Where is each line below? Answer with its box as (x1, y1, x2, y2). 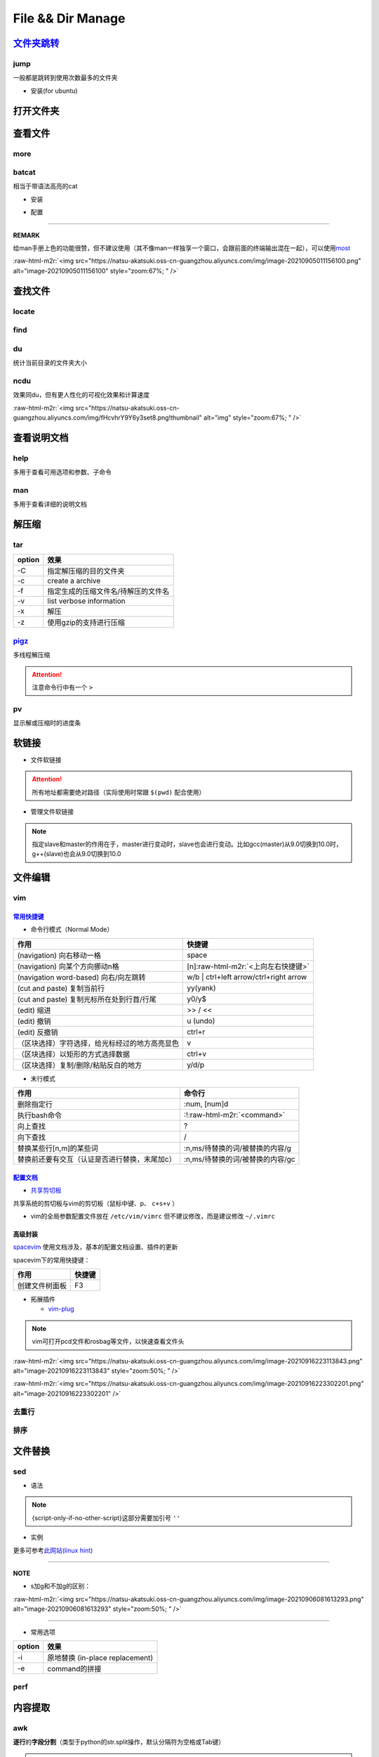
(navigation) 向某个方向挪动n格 (17, 961, 119, 971)
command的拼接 (47, 1664, 102, 1673)
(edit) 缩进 (17, 1005, 51, 1015)
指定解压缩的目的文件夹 (47, 566, 126, 576)
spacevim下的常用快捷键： (13, 1255, 91, 1264)
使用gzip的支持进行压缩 (47, 618, 126, 628)
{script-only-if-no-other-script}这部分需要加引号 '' (32, 1513, 180, 1522)
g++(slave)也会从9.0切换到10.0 (32, 850, 121, 858)
